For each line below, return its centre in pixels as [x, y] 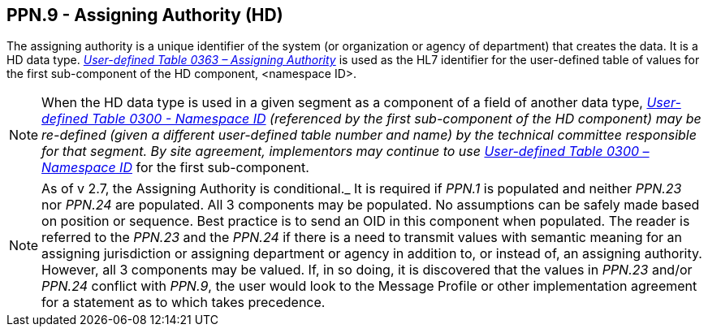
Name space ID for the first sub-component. [175, 168]
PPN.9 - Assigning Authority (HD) [145, 15]
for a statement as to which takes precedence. [183, 303]
